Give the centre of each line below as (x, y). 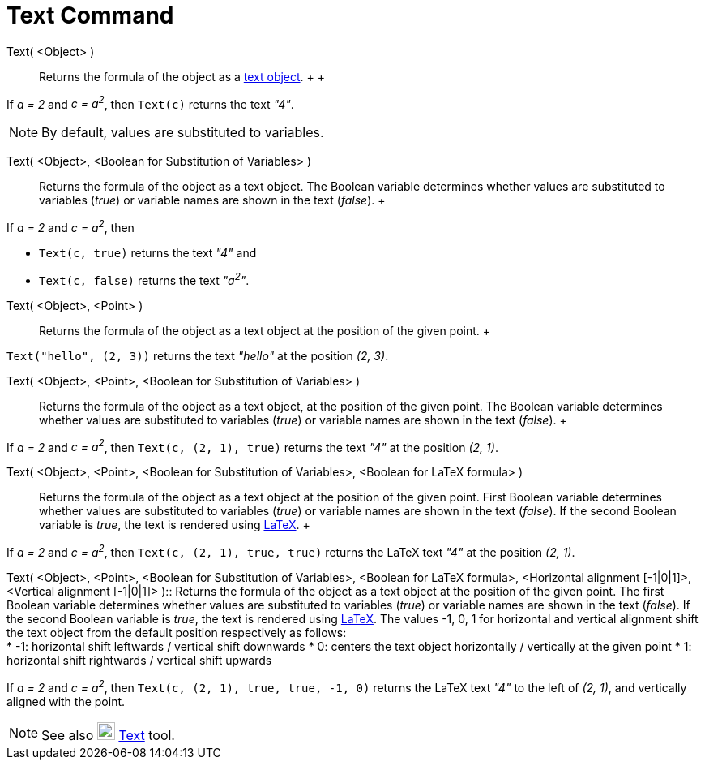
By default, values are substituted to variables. (183, 133)
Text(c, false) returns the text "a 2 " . (144, 279)
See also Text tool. (108, 735)
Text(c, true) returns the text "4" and (148, 253)
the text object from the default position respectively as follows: (177, 633)
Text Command (90, 15)
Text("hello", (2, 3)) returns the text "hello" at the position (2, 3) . (198, 355)
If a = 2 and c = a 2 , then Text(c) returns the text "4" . (150, 103)
